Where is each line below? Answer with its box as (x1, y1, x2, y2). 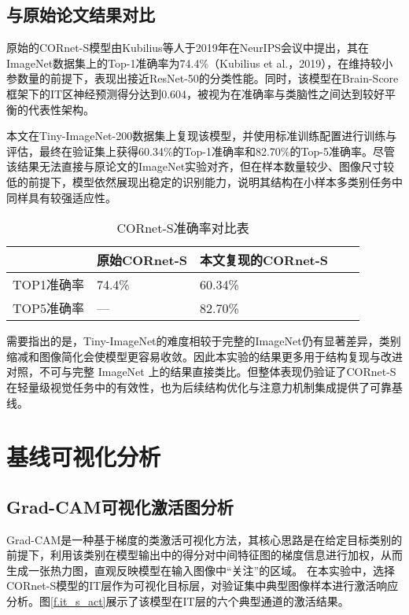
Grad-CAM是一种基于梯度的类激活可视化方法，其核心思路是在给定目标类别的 (6, 531, 403, 547)
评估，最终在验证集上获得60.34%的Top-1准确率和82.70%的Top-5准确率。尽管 (6, 142, 395, 159)
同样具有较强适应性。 (6, 189, 116, 205)
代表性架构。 (28, 101, 94, 117)
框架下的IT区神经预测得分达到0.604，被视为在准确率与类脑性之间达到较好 (6, 85, 385, 101)
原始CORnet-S (96, 251, 187, 270)
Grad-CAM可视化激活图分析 (6, 494, 234, 518)
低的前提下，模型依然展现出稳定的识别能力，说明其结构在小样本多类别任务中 (6, 173, 403, 190)
